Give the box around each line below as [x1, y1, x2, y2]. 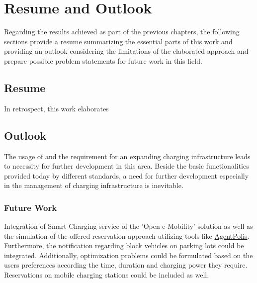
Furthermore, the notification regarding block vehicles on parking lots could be [4, 240, 244, 251]
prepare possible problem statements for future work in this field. [4, 55, 202, 66]
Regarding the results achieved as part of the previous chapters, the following [4, 26, 240, 37]
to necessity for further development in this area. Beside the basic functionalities [4, 161, 249, 171]
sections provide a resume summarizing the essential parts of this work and [4, 36, 233, 46]
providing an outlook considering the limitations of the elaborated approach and [4, 46, 249, 56]
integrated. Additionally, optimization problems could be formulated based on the [4, 250, 253, 260]
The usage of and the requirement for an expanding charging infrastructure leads [4, 151, 251, 161]
